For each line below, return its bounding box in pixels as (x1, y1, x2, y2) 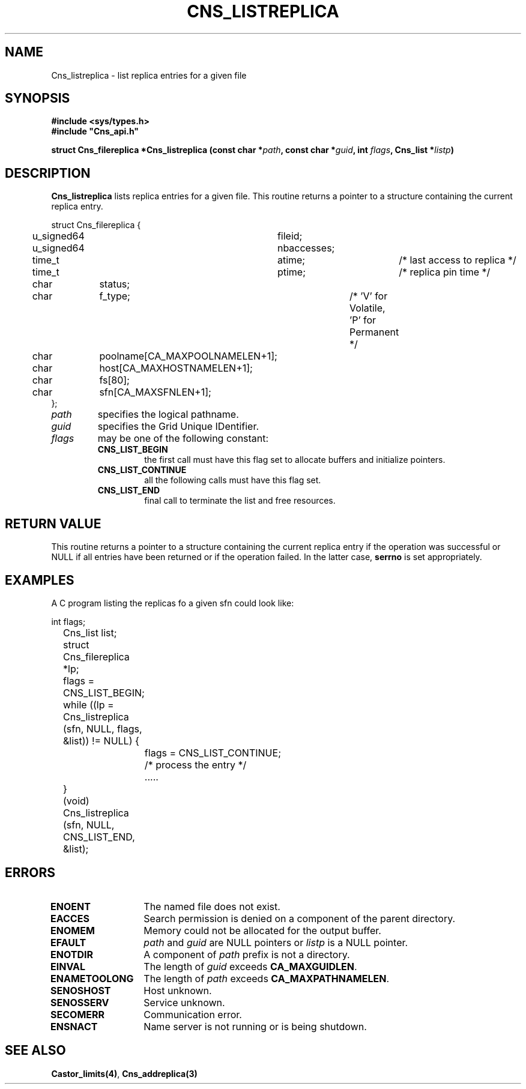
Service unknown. (144, 996, 225, 1009)
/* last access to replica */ (399, 254, 516, 267)
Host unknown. (144, 984, 212, 997)
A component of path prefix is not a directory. (144, 948, 350, 961)
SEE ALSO (5, 1043, 66, 1058)
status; (99, 278, 130, 291)
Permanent (349, 326, 399, 339)
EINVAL (50, 960, 86, 973)
